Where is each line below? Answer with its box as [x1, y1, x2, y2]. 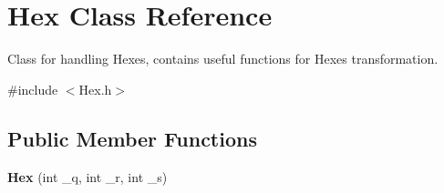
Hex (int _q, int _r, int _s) [7, 167, 168, 186]
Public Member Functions [7, 124, 257, 152]
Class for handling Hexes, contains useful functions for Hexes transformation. [7, 49, 439, 68]
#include [7, 79, 58, 98]
